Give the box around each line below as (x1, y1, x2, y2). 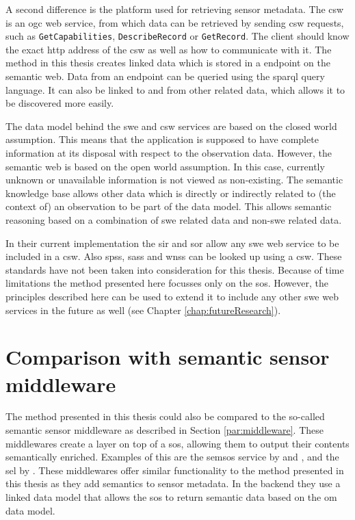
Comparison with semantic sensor (5, 343, 330, 371)
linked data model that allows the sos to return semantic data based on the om (5, 490, 337, 504)
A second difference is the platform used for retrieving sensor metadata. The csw (5, 2, 344, 16)
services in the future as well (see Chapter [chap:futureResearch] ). (5, 302, 281, 317)
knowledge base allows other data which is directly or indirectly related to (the (5, 185, 336, 200)
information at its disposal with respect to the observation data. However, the (5, 146, 332, 159)
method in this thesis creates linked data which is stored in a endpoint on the (5, 55, 330, 70)
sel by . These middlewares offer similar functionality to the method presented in (5, 463, 344, 477)
